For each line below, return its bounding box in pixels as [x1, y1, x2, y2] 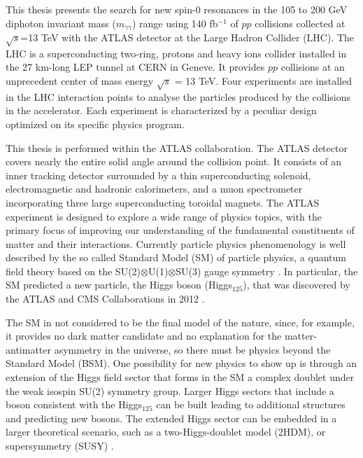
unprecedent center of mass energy [6, 74, 154, 88]
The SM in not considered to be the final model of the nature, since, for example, [6, 314, 355, 329]
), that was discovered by [243, 277, 350, 292]
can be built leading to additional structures [156, 397, 346, 412]
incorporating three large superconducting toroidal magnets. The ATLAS [6, 195, 320, 209]
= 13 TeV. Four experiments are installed [174, 74, 352, 88]
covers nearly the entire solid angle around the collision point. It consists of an [6, 154, 342, 169]
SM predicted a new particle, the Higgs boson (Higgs [6, 277, 232, 292]
